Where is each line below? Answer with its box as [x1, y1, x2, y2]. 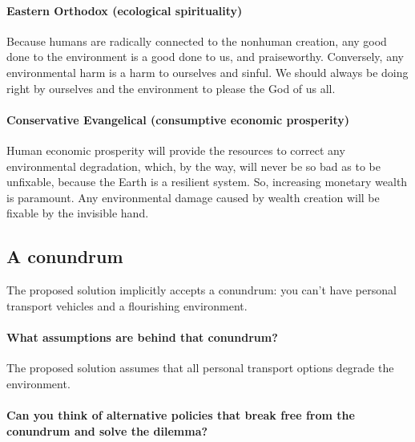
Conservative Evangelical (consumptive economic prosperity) [6, 111, 350, 128]
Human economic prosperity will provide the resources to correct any [6, 141, 345, 158]
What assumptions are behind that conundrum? [6, 328, 278, 345]
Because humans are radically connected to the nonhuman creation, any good [6, 32, 387, 49]
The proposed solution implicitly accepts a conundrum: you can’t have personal [6, 282, 397, 298]
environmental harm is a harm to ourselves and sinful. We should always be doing [6, 63, 409, 80]
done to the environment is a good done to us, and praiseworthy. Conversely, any [6, 48, 404, 65]
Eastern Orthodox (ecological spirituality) [6, 2, 243, 18]
